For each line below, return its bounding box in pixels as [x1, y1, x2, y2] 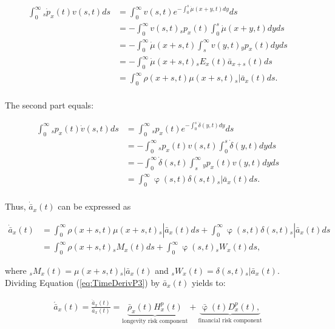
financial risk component [198, 317, 262, 324]
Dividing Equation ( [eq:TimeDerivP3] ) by [5, 276, 160, 288]
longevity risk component [122, 318, 188, 325]
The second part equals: [5, 99, 94, 111]
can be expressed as [58, 200, 131, 213]
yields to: [191, 276, 226, 288]
